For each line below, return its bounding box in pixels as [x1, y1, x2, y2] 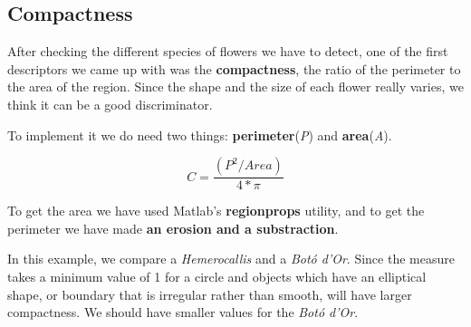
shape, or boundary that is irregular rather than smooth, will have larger [7, 284, 412, 303]
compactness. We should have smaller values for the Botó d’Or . [7, 303, 359, 322]
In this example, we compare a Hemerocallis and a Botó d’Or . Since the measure [7, 249, 455, 268]
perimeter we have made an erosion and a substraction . [7, 218, 339, 237]
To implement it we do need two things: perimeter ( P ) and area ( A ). [7, 125, 392, 144]
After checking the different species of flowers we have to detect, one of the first [7, 42, 448, 61]
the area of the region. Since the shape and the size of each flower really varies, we [7, 77, 464, 96]
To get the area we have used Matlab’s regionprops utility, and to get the [7, 201, 425, 220]
